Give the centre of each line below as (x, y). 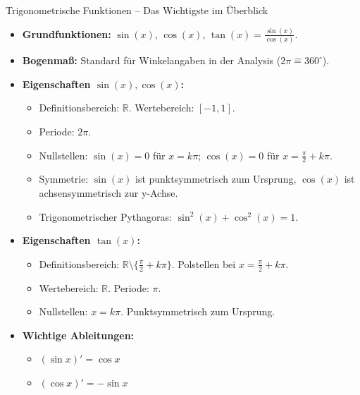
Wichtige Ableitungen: (78, 335)
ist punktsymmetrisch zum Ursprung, (216, 179)
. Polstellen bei (204, 263)
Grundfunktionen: (67, 34)
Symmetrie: (64, 179)
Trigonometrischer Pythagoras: (105, 216)
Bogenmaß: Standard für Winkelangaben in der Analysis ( (151, 60)
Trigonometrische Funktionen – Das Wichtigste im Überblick (137, 10)
